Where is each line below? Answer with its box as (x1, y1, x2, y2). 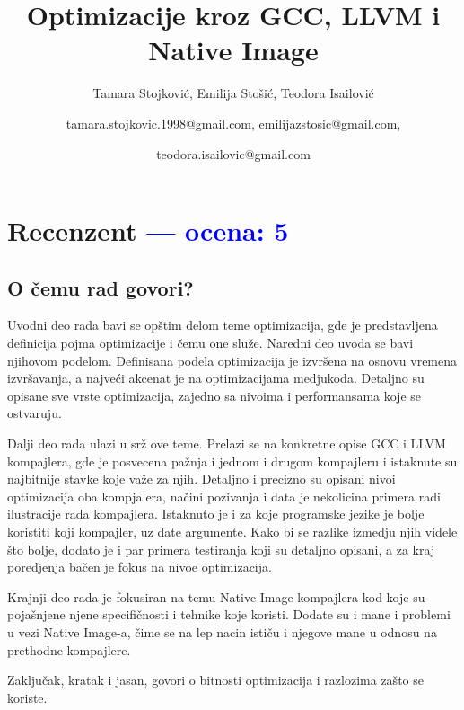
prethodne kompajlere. (7, 640, 131, 659)
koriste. (7, 688, 48, 706)
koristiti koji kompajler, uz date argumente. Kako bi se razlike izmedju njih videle (7, 522, 458, 541)
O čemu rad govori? (7, 273, 194, 301)
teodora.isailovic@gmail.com (156, 144, 311, 163)
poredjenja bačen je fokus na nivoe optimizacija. (7, 557, 272, 576)
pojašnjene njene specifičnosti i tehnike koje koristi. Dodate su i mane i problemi (7, 605, 451, 624)
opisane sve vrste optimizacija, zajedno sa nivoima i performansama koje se (7, 386, 421, 404)
